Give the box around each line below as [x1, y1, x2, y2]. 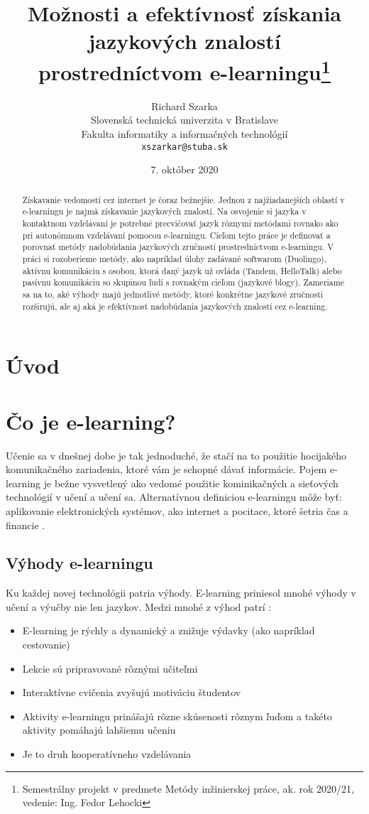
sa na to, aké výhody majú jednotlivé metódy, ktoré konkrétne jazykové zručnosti [22, 288, 324, 300]
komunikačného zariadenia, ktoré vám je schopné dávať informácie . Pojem [6, 462, 327, 477]
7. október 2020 [150, 162, 219, 177]
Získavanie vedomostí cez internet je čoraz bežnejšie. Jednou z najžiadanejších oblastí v [22, 193, 345, 205]
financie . [6, 517, 45, 532]
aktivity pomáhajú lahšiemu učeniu [22, 722, 176, 737]
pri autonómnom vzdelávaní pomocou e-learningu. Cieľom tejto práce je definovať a [22, 229, 331, 241]
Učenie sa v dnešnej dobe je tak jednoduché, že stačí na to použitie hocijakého [6, 447, 347, 462]
